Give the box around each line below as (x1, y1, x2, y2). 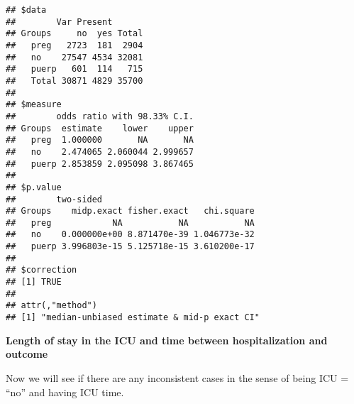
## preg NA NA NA (6, 217, 255, 228)
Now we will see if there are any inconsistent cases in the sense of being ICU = (6, 370, 349, 385)
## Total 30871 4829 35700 (6, 75, 143, 86)
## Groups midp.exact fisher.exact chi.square (6, 206, 255, 217)
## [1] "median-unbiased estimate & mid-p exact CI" (6, 312, 260, 323)
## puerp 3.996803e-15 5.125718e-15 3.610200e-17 (6, 241, 255, 252)
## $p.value (6, 182, 62, 192)
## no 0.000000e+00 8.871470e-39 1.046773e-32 (6, 229, 255, 240)
